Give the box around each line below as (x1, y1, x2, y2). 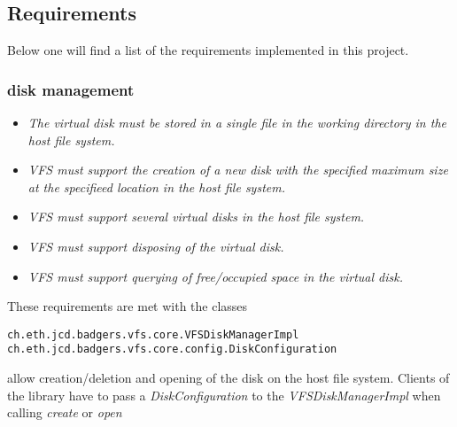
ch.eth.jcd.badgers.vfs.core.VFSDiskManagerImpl (7, 328, 299, 341)
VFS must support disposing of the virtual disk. (27, 237, 284, 255)
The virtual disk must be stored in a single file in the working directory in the (27, 113, 446, 132)
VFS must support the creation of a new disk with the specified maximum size (27, 160, 448, 179)
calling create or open (7, 403, 122, 422)
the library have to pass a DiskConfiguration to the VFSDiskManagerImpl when (7, 385, 441, 404)
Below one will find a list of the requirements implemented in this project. (7, 41, 409, 59)
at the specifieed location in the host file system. (27, 177, 285, 196)
